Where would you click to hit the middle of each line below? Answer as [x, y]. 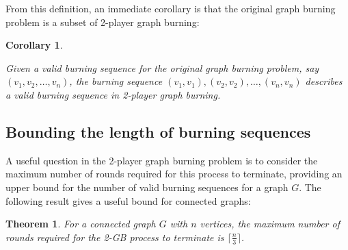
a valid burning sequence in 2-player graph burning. [113, 94]
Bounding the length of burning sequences [158, 131]
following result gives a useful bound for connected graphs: [128, 200]
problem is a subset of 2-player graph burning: [103, 22]
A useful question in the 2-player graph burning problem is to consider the [162, 160]
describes [324, 81]
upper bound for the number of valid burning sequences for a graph [147, 187]
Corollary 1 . [34, 45]
